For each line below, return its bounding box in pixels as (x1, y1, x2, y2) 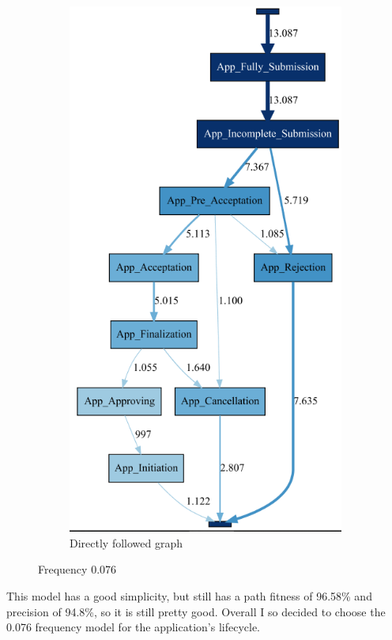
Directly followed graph (70, 534, 183, 551)
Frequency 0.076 (38, 561, 117, 578)
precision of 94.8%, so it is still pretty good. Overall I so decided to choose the (6, 603, 386, 619)
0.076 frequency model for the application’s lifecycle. (6, 619, 261, 635)
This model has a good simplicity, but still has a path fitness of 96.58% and (6, 587, 372, 604)
